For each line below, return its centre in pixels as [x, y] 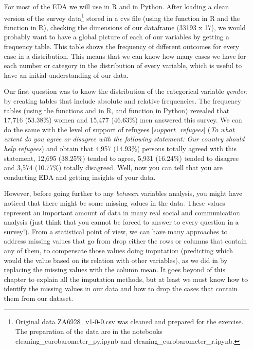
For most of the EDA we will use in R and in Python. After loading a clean [117, 6]
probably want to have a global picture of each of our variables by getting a [117, 37]
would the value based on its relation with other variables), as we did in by [116, 260]
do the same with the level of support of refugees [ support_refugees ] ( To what [119, 129]
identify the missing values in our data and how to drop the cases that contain [121, 288]
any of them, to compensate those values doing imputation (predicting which [118, 250]
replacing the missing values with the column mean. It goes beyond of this [115, 270]
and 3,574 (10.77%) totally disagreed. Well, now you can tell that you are [113, 167]
